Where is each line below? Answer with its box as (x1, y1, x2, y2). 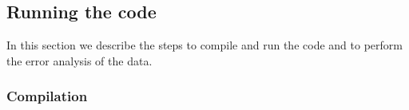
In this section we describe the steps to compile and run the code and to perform (6, 37, 403, 53)
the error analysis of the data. (6, 52, 153, 69)
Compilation (6, 86, 88, 106)
